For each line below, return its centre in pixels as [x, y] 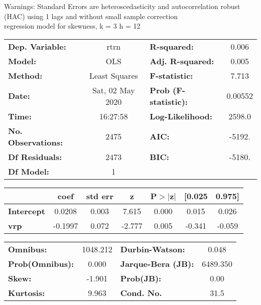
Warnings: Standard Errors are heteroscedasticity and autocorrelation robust [122, 6]
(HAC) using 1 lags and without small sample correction [91, 16]
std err [100, 196]
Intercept [27, 211]
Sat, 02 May [113, 90]
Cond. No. [141, 292]
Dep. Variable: [37, 46]
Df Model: [29, 171]
